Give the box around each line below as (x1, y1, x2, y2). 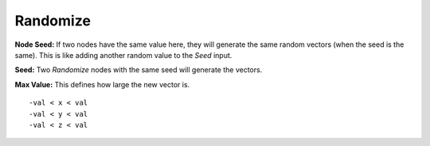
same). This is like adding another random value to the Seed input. (14, 50, 233, 60)
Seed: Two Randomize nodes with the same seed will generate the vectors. (14, 65, 263, 75)
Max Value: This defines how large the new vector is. (14, 79, 190, 89)
